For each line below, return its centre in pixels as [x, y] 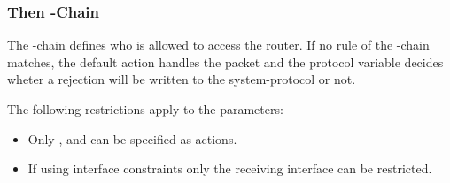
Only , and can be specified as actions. [132, 138]
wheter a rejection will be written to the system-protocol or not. [182, 79]
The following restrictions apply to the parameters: [145, 109]
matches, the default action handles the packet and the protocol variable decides [225, 61]
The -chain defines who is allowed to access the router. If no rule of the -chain [218, 45]
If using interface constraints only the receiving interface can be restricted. [230, 168]
